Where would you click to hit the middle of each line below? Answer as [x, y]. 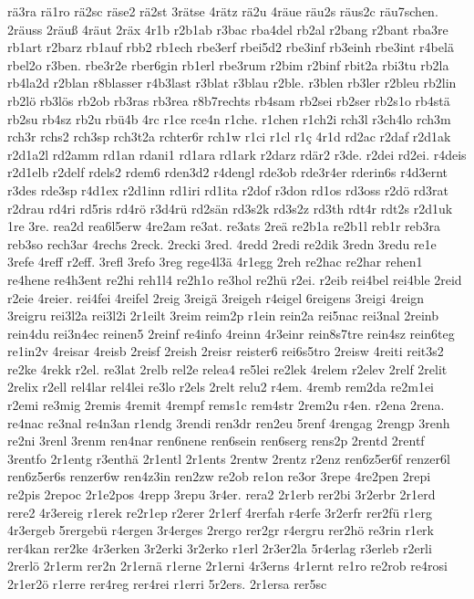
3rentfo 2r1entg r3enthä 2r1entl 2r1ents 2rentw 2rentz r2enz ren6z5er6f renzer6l [229, 458]
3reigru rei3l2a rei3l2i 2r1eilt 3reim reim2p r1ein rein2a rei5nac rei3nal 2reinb [223, 315]
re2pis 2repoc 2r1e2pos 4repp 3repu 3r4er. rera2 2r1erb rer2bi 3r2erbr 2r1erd [222, 494]
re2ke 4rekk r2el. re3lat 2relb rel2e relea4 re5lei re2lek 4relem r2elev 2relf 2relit [227, 368]
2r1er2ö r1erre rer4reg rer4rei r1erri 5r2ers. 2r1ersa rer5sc [167, 583]
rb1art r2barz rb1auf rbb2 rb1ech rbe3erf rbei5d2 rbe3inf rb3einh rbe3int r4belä [231, 47]
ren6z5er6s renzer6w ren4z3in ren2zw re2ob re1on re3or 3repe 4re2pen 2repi [219, 476]
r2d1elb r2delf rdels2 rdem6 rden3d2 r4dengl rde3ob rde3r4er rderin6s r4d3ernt [227, 172]
